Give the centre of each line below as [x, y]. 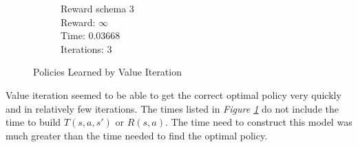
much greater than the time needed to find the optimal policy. [137, 135]
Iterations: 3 [86, 48]
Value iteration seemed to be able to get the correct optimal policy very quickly [173, 94]
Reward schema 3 [97, 8]
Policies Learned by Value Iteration [107, 72]
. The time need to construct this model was [259, 122]
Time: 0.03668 [91, 35]
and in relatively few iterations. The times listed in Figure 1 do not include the [172, 108]
